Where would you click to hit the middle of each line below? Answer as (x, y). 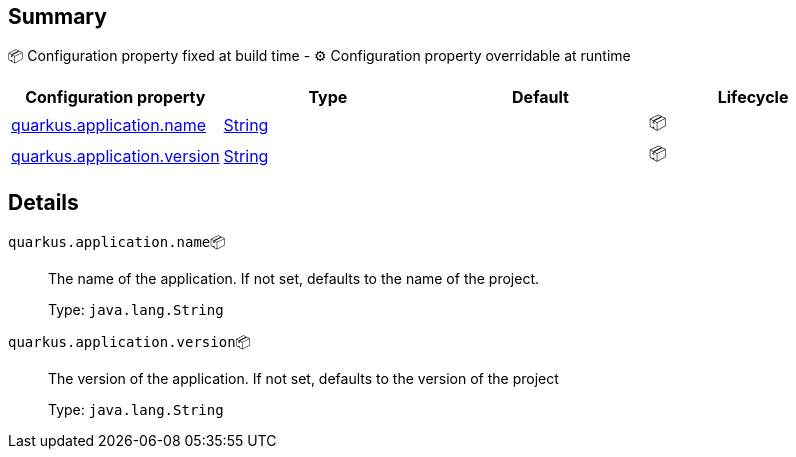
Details (43, 202)
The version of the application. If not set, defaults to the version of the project (303, 379)
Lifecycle (753, 97)
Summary (57, 16)
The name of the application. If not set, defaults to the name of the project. (294, 279)
